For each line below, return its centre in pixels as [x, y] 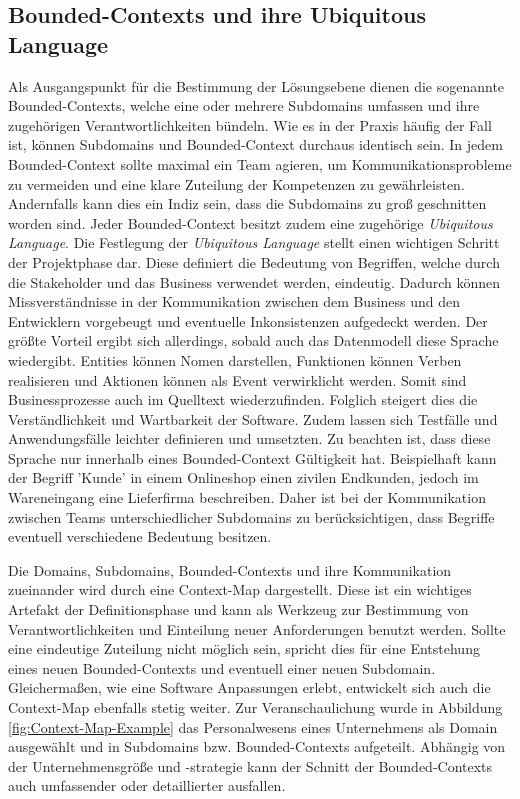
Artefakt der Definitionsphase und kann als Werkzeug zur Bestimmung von [238, 609]
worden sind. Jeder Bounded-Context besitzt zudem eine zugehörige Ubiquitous [250, 222]
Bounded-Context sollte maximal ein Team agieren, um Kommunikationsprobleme [260, 163]
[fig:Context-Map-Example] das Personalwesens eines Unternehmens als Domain [253, 726]
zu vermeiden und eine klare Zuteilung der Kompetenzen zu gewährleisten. [236, 183]
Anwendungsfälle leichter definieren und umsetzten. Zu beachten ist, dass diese [249, 438]
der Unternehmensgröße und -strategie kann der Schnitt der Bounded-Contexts [250, 765]
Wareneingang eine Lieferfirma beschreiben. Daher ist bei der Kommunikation [247, 497]
